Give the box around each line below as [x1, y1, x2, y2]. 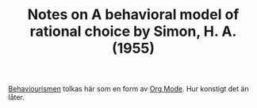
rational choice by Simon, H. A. [29, 22, 237, 40]
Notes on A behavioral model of [27, 6, 240, 24]
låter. [8, 93, 25, 102]
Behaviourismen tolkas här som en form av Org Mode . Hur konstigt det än [8, 84, 249, 94]
